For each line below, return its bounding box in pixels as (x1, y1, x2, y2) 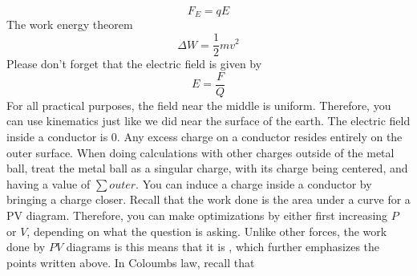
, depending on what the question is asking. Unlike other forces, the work (26, 222, 387, 239)
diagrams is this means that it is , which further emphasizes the (66, 238, 380, 255)
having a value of (6, 175, 91, 192)
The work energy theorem (6, 16, 133, 33)
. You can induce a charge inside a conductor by (136, 175, 372, 192)
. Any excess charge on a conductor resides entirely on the (116, 128, 403, 144)
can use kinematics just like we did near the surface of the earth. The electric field (6, 112, 411, 129)
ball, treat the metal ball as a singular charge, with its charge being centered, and (6, 160, 408, 177)
